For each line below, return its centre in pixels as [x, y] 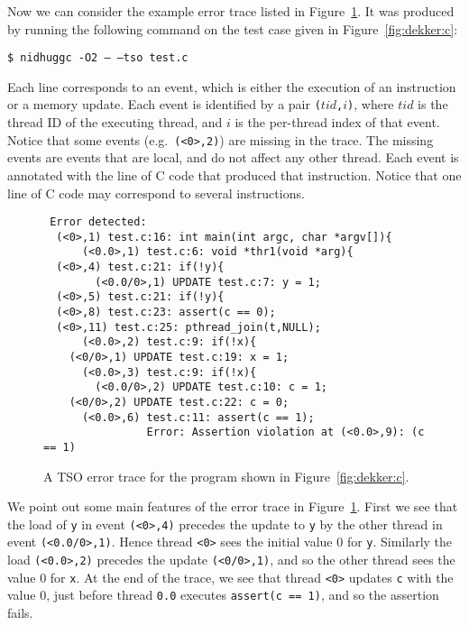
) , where [371, 104]
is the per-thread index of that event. [337, 122]
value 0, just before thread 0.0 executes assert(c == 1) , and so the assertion [223, 595]
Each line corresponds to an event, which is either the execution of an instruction [232, 86]
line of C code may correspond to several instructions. [156, 193]
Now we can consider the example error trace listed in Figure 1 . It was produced [231, 11]
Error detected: [98, 222]
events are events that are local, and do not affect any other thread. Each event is [233, 157]
